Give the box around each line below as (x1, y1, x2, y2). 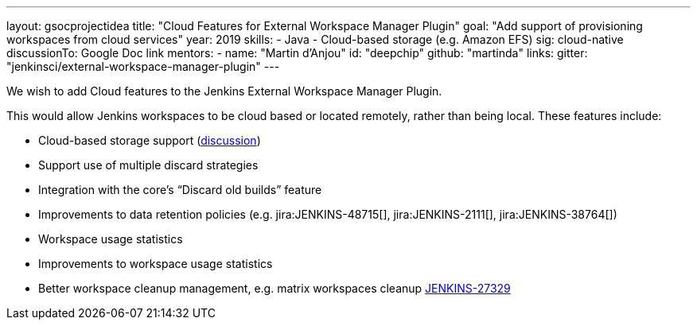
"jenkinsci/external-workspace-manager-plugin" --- (6, 60, 280, 73)
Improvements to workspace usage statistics (38, 257, 273, 270)
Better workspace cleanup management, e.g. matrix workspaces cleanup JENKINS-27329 (38, 281, 511, 295)
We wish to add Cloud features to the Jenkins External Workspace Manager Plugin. (6, 84, 442, 98)
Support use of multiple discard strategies (38, 158, 259, 172)
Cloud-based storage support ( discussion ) (38, 134, 261, 147)
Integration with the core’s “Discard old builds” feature (38, 183, 322, 196)
